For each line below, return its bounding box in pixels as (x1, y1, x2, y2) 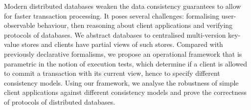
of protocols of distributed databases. (4, 96, 115, 107)
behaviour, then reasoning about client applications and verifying (37, 20, 233, 30)
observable (4, 20, 35, 30)
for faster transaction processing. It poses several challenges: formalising (4, 10, 219, 21)
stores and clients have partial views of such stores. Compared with (22, 39, 223, 49)
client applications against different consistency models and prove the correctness (4, 87, 247, 97)
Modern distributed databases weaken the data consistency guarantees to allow (4, 1, 241, 11)
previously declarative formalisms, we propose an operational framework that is (4, 48, 242, 59)
